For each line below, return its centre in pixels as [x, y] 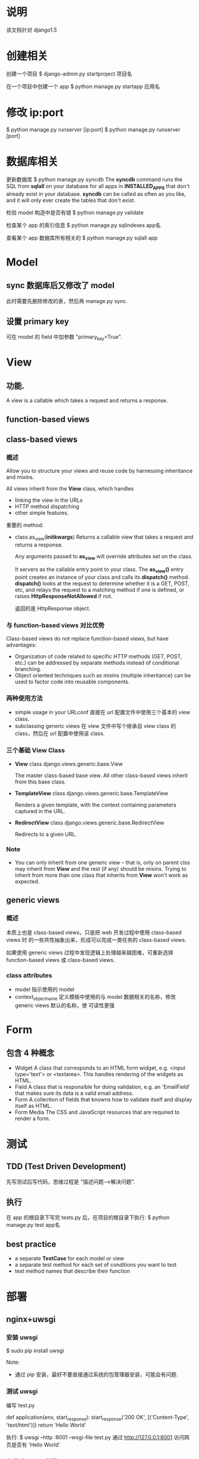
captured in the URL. [40, 811]
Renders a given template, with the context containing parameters [95, 805]
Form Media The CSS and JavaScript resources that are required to [97, 1112]
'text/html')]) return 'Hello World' [46, 1425]
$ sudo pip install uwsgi [35, 1351]
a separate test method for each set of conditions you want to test [96, 1265]
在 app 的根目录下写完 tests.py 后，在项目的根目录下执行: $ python [88, 1217]
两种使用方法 [25, 698]
